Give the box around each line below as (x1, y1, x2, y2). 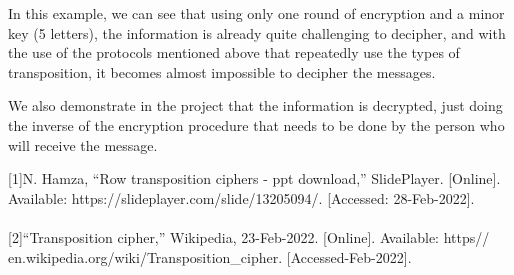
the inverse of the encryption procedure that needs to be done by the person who (8, 114, 505, 135)
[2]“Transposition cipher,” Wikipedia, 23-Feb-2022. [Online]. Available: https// (8, 226, 490, 247)
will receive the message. (8, 134, 158, 155)
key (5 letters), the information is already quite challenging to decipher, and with (8, 22, 506, 43)
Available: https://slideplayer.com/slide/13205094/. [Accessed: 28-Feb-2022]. (8, 187, 475, 208)
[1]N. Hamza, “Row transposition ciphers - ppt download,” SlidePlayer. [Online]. (8, 168, 501, 189)
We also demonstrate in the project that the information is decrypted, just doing (8, 95, 503, 116)
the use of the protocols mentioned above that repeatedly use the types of (8, 42, 460, 63)
